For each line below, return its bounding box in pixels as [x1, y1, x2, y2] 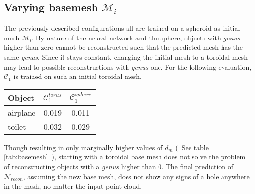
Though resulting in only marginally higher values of [4, 142, 163, 152]
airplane [8, 106, 36, 118]
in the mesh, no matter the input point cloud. [4, 181, 142, 191]
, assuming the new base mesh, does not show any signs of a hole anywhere [23, 171, 250, 181]
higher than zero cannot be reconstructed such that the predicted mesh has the [4, 42, 243, 52]
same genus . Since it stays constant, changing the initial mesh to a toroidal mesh [4, 51, 248, 62]
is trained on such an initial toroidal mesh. [13, 71, 142, 81]
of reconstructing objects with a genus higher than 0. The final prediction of [4, 161, 234, 171]
